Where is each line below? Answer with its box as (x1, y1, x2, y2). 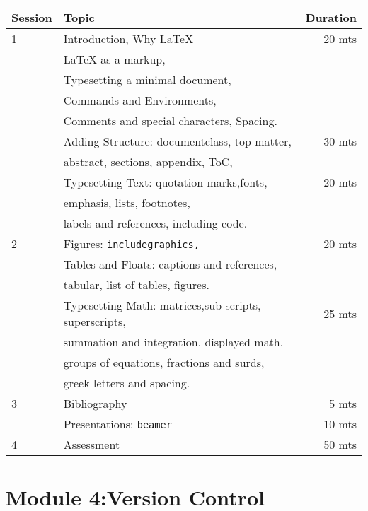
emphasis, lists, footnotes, (63, 194, 190, 211)
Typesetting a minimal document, (63, 71, 231, 88)
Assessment (63, 436, 120, 452)
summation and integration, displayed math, (63, 334, 284, 350)
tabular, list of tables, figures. (63, 276, 209, 293)
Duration (305, 9, 357, 25)
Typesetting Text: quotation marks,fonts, (63, 174, 268, 190)
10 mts (323, 416, 357, 432)
